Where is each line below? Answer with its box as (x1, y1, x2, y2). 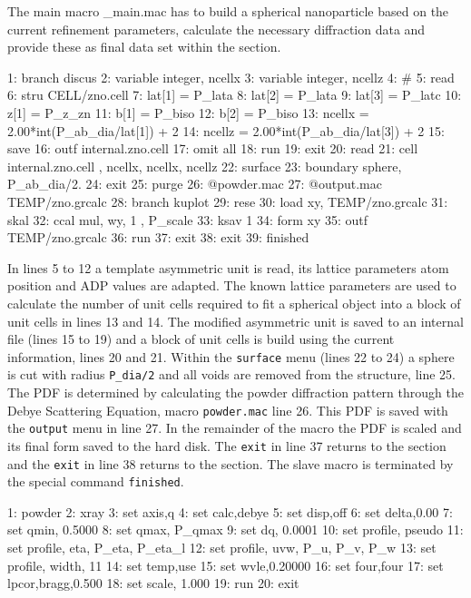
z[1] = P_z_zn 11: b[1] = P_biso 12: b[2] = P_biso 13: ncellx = (7, 103, 369, 122)
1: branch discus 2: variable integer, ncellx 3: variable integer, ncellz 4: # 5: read (7, 67, 455, 86)
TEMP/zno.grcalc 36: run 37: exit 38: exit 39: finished (7, 228, 309, 247)
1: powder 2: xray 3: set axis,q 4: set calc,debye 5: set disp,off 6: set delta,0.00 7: (7, 502, 453, 521)
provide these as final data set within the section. (7, 37, 281, 56)
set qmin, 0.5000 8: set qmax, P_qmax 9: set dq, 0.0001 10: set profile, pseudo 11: (7, 520, 464, 539)
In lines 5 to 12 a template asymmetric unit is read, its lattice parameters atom (7, 258, 449, 277)
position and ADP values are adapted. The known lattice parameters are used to (7, 276, 456, 295)
